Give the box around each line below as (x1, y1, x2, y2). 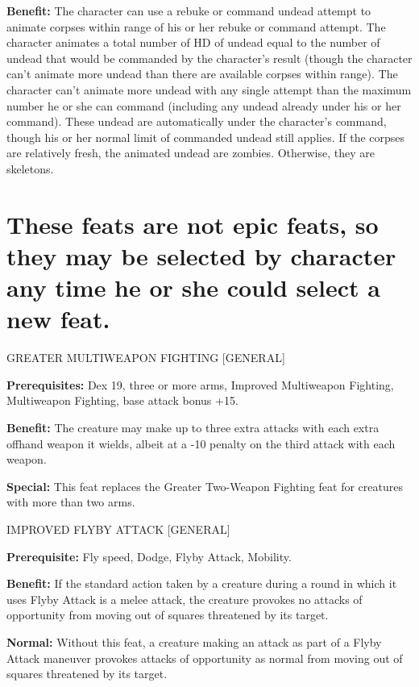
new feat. (6, 302, 110, 335)
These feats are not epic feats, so (6, 207, 379, 240)
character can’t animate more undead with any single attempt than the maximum (6, 81, 412, 98)
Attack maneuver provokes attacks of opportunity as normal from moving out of (6, 649, 403, 666)
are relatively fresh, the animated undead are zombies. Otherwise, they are (6, 144, 375, 161)
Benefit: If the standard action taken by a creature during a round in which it (6, 575, 397, 592)
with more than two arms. (6, 493, 135, 510)
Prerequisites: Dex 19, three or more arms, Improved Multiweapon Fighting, (6, 376, 394, 393)
